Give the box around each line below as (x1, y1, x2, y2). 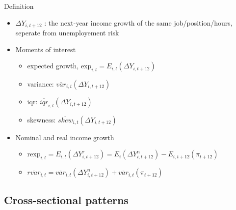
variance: (27, 79, 54, 89)
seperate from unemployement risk (15, 28, 119, 38)
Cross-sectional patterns (4, 192, 129, 207)
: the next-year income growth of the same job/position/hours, (44, 17, 233, 28)
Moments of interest (15, 44, 76, 54)
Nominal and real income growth (15, 132, 114, 142)
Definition (4, 1, 34, 11)
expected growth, (27, 60, 79, 71)
